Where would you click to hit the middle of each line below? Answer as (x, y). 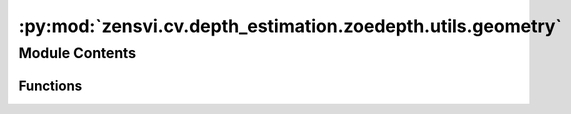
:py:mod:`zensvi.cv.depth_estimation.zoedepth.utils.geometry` (290, 26)
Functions (50, 85)
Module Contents (77, 53)
